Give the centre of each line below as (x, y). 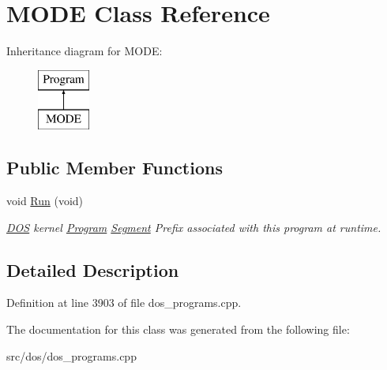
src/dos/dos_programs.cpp (71, 355)
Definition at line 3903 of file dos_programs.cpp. (124, 303)
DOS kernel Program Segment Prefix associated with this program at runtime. (194, 227)
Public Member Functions (115, 168)
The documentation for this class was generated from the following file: (178, 329)
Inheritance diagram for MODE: (85, 51)
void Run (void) (45, 201)
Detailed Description (93, 269)
